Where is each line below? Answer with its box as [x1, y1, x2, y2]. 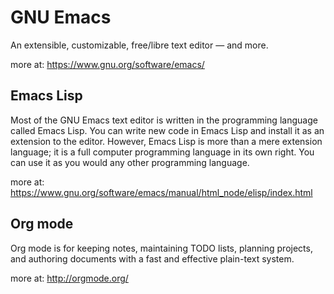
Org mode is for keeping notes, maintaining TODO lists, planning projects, [10, 242, 313, 254]
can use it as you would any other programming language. [10, 156, 250, 168]
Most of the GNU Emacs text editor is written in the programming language [10, 114, 318, 126]
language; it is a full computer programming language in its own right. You [10, 146, 315, 158]
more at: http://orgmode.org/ [10, 272, 129, 284]
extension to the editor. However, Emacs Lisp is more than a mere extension [10, 135, 323, 147]
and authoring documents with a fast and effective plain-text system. [10, 252, 295, 265]
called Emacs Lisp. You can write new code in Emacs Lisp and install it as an [10, 124, 325, 136]
